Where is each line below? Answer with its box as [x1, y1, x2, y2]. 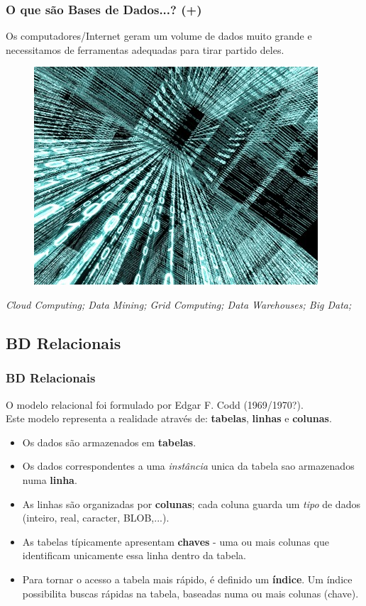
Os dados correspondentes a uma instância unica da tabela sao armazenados [22, 458, 355, 473]
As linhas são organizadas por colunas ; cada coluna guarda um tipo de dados [22, 496, 360, 511]
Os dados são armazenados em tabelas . [22, 434, 196, 449]
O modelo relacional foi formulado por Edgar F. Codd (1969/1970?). [6, 397, 304, 412]
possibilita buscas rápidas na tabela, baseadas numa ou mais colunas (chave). [22, 585, 359, 600]
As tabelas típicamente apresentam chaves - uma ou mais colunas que [22, 534, 329, 549]
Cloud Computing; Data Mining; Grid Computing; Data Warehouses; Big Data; [6, 297, 352, 312]
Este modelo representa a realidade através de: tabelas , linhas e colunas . [6, 411, 332, 426]
